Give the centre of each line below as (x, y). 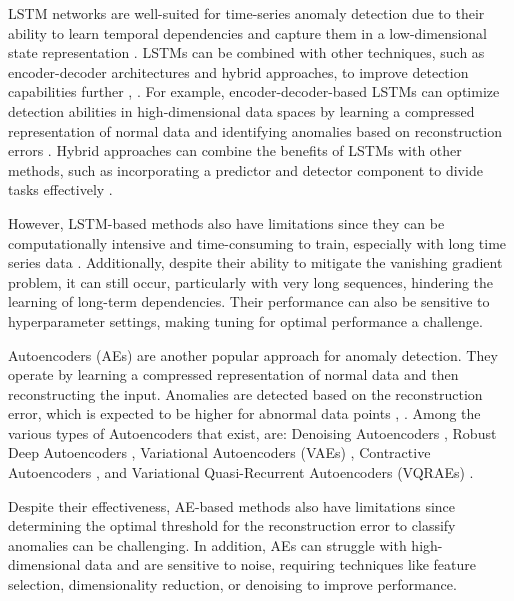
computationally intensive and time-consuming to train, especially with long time (257, 242)
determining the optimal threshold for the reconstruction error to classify (232, 525)
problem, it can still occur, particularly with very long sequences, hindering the (251, 281)
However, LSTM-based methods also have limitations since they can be (226, 222)
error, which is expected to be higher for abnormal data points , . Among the (244, 413)
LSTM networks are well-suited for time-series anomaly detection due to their (246, 13)
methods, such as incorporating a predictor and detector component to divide (245, 169)
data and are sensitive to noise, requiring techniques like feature (280, 564)
